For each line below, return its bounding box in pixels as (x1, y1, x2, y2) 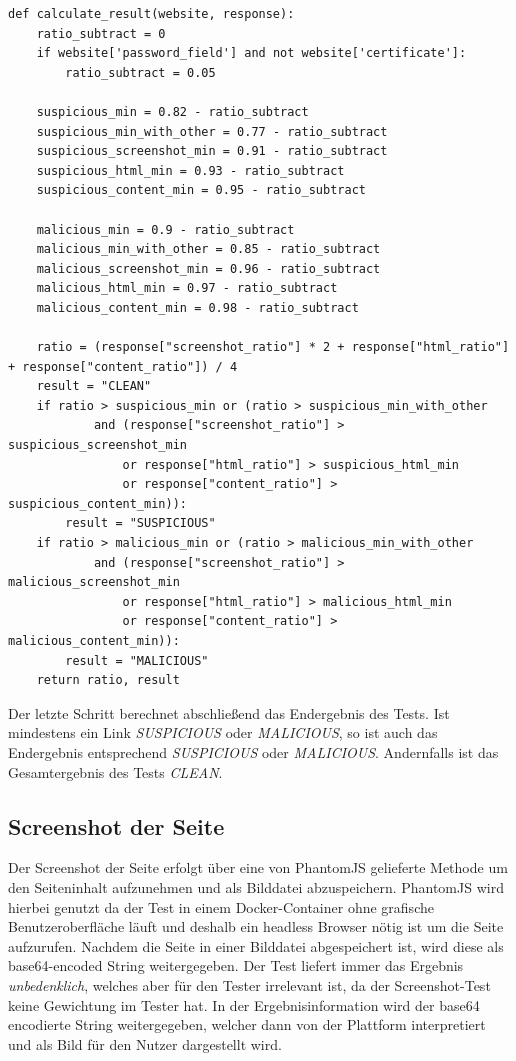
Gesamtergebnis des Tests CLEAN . (8, 761, 223, 782)
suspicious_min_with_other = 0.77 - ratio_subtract (36, 124, 388, 139)
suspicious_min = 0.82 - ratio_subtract (36, 104, 309, 119)
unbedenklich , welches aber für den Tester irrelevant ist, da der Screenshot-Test (8, 974, 491, 995)
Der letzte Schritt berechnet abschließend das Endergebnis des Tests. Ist (8, 702, 450, 723)
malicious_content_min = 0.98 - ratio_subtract (36, 300, 359, 315)
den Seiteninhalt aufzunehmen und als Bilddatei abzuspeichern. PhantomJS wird (8, 876, 504, 897)
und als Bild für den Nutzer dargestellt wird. (8, 1033, 282, 1054)
